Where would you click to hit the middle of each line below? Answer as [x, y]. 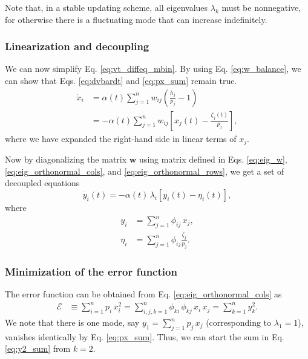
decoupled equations [42, 183]
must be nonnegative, [261, 7]
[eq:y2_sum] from [38, 348]
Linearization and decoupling [77, 46]
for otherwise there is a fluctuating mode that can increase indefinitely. [136, 19]
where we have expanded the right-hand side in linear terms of [121, 138]
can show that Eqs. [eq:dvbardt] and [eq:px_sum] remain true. [121, 80]
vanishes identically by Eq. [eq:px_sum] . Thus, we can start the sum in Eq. [145, 336]
